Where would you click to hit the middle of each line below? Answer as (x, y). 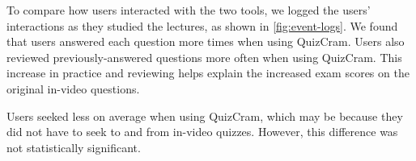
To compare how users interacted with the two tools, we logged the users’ (189, 10)
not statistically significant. (74, 147)
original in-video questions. (73, 88)
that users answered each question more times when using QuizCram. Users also (206, 41)
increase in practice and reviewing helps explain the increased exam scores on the (208, 73)
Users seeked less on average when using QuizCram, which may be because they (205, 116)
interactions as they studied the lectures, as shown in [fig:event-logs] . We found (202, 25)
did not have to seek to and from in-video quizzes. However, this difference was (202, 132)
